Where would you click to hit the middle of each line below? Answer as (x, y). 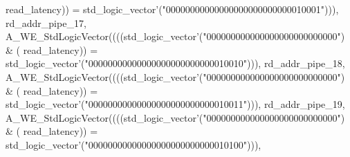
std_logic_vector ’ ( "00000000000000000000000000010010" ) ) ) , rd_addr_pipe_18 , (175, 63)
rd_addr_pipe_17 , (46, 22)
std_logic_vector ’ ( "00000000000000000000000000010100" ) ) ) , (133, 144)
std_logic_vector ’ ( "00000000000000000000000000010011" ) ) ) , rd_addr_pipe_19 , (175, 104)
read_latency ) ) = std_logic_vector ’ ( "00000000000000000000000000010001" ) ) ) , (172, 9)
